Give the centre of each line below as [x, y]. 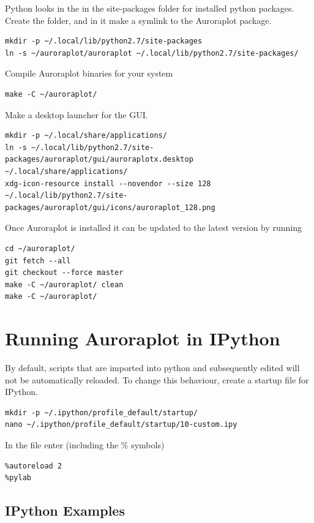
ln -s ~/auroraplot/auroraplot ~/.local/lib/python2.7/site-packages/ [152, 53]
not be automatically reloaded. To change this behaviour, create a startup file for [157, 379]
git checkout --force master [64, 273]
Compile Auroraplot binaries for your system [89, 73]
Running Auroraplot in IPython [143, 338]
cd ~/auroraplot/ [40, 248]
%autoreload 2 [34, 466]
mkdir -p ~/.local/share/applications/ [86, 136]
